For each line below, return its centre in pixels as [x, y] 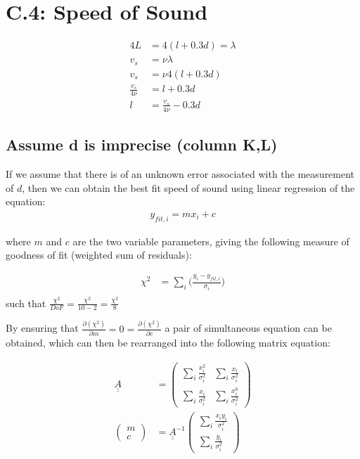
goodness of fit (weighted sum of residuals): [99, 255]
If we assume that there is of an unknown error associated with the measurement [180, 174]
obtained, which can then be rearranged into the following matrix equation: [168, 343]
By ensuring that [42, 328]
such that [26, 303]
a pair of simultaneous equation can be [248, 328]
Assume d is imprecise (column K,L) [142, 144]
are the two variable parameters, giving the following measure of [211, 241]
